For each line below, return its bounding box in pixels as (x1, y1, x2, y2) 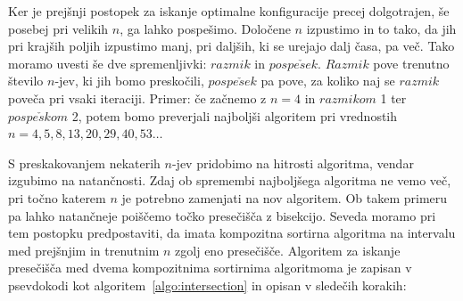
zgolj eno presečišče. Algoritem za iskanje (175, 240, 401, 259)
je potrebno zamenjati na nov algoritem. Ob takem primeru (121, 188, 448, 207)
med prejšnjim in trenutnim (8, 240, 160, 259)
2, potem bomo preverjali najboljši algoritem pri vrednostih (71, 106, 398, 125)
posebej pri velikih (8, 19, 109, 37)
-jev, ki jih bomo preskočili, (54, 71, 204, 90)
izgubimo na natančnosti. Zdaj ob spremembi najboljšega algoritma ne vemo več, (8, 171, 451, 190)
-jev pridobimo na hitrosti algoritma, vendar (171, 153, 414, 172)
